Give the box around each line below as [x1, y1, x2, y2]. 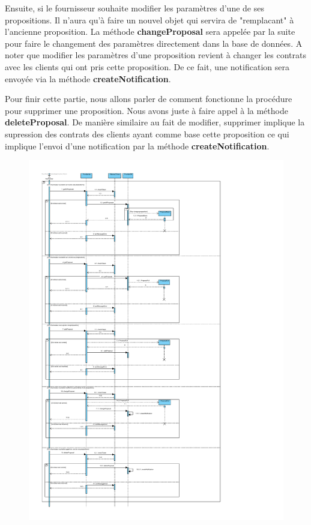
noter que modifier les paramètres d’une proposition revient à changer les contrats [5, 49, 306, 61]
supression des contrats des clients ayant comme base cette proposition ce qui [5, 127, 289, 140]
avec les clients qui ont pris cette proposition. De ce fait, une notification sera [5, 60, 289, 73]
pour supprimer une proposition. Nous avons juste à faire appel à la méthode [5, 104, 288, 116]
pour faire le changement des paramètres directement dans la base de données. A [5, 37, 303, 49]
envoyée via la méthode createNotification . [5, 72, 171, 85]
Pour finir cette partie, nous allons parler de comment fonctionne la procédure [5, 92, 292, 105]
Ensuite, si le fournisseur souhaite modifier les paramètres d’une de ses [5, 2, 264, 14]
